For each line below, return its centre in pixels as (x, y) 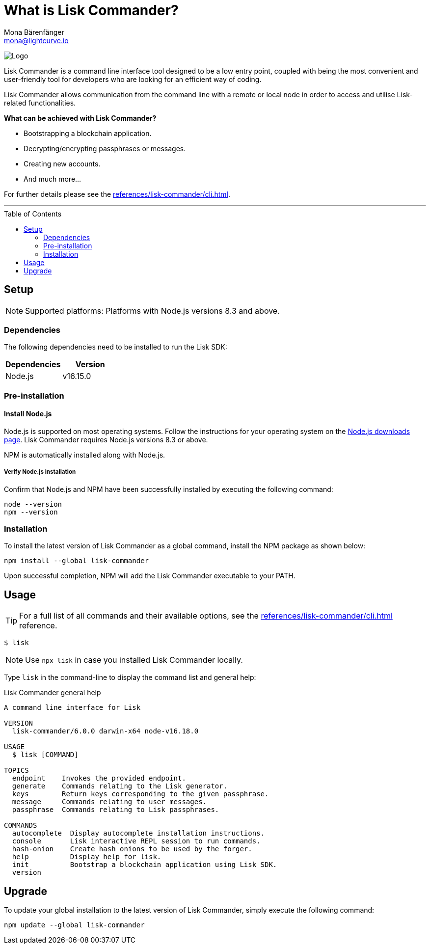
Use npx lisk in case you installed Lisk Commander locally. (134, 660)
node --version (33, 504)
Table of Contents (33, 214)
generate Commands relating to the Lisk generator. (120, 786)
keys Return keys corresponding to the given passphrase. (140, 794)
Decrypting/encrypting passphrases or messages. (105, 148)
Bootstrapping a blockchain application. (88, 133)
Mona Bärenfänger (34, 32)
